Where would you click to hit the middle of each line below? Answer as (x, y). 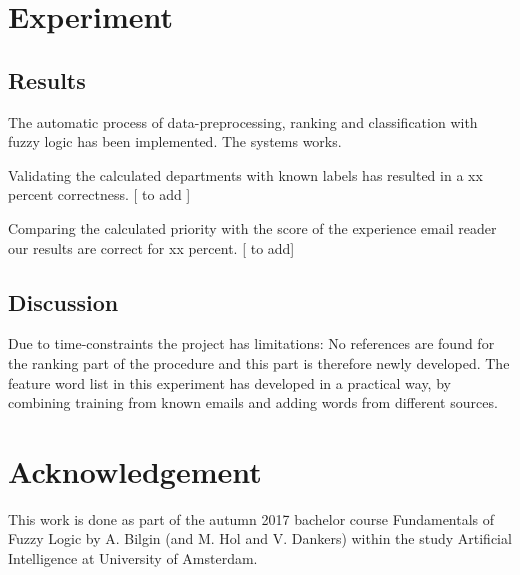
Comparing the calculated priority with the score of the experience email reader (252, 227)
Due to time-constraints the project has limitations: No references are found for (251, 343)
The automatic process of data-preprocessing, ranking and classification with (243, 121)
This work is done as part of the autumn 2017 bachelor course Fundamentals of (251, 518)
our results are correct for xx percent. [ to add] (151, 247)
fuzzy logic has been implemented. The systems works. (175, 141)
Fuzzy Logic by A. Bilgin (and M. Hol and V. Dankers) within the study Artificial (260, 538)
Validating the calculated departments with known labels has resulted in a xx (245, 174)
